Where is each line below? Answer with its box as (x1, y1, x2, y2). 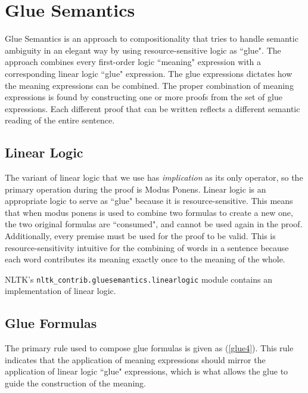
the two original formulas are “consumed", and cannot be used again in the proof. (5, 218, 303, 230)
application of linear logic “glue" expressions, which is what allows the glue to (5, 365, 288, 377)
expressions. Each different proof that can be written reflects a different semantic (5, 102, 300, 115)
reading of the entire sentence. (5, 114, 115, 126)
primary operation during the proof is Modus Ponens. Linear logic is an (5, 182, 266, 195)
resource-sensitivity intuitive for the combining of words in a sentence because (5, 241, 289, 253)
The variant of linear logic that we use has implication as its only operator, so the (5, 171, 303, 184)
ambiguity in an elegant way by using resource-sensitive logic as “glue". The (5, 44, 281, 56)
